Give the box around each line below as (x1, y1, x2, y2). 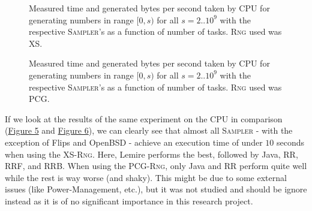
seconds (276, 135, 305, 148)
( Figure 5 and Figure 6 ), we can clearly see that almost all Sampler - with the (5, 124, 293, 137)
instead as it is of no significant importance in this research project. (5, 194, 253, 207)
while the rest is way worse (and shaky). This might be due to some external (5, 171, 287, 183)
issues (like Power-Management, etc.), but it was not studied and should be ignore (5, 183, 307, 195)
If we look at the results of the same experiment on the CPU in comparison (5, 112, 283, 125)
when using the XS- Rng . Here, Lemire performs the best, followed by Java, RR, (5, 147, 298, 160)
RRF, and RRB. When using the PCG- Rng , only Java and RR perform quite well (5, 159, 307, 172)
